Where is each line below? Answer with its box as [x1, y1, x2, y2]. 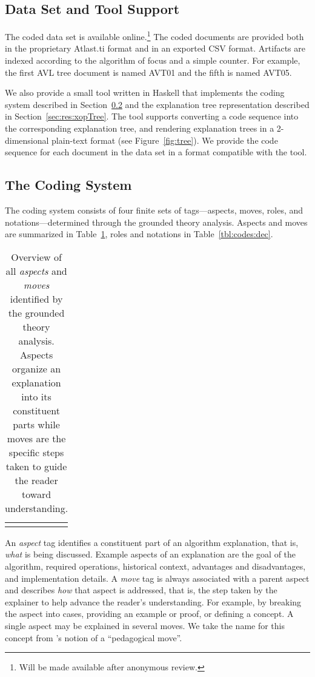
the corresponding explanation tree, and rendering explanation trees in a [5, 122, 274, 135]
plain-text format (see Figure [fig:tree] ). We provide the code [51, 133, 278, 146]
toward [22, 487, 51, 501]
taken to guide [5, 459, 67, 473]
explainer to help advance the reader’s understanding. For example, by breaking [5, 595, 302, 608]
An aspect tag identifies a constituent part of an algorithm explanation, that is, [5, 536, 299, 548]
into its [21, 389, 51, 403]
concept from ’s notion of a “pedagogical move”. [5, 631, 182, 644]
